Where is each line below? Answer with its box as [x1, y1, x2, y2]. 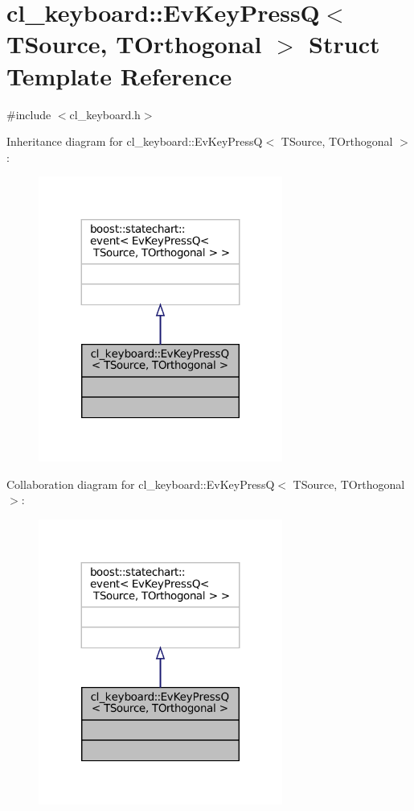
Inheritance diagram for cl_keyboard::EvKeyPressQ [6, 133, 263, 150]
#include [6, 106, 51, 122]
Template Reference [6, 59, 232, 92]
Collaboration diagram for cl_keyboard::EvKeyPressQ [6, 475, 275, 492]
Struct [309, 27, 380, 60]
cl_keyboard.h [69, 106, 141, 122]
